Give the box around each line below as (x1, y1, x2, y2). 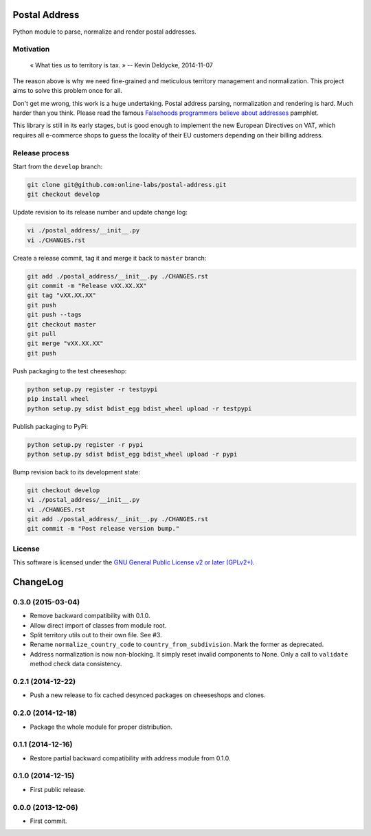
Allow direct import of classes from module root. (30, 621, 167, 629)
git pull (27, 330, 57, 338)
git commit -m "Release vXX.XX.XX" (27, 282, 147, 290)
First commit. (30, 817, 67, 825)
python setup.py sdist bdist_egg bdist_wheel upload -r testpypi (27, 404, 252, 412)
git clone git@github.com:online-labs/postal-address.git (27, 181, 227, 188)
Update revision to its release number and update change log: (12, 208, 188, 217)
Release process (12, 148, 70, 157)
